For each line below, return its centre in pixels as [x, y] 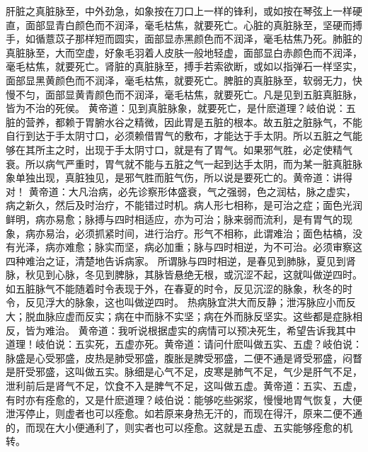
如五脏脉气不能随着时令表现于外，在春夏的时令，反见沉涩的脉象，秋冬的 [174, 288]
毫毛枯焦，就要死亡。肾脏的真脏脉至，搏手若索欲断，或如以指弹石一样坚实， [184, 66]
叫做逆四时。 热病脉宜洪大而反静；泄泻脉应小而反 [240, 302]
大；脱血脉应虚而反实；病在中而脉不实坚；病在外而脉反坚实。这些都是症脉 [179, 316]
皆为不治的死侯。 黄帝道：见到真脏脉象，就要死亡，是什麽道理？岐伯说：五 [181, 108]
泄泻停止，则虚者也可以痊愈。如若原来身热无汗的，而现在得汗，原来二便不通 [184, 413]
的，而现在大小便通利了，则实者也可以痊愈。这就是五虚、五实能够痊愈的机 [179, 427]
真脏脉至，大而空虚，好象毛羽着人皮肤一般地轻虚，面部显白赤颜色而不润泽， [184, 52]
